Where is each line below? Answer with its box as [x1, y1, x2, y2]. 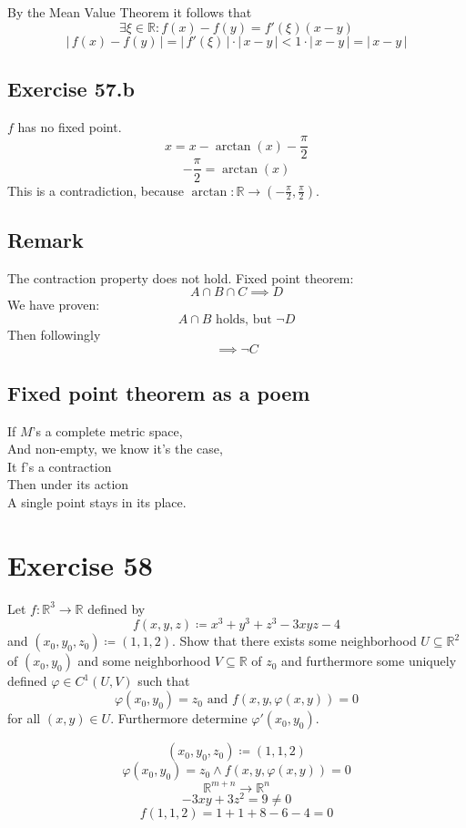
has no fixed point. [17, 117, 122, 136]
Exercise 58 [7, 546, 153, 583]
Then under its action [7, 475, 129, 494]
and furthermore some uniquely [281, 651, 457, 670]
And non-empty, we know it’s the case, [7, 439, 223, 458]
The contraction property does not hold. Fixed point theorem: [7, 268, 354, 287]
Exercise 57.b [7, 74, 135, 102]
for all [7, 709, 41, 728]
